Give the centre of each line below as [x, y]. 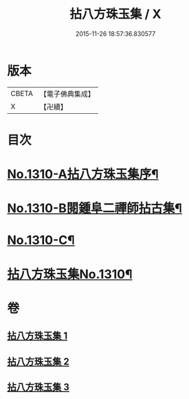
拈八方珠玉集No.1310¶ [70, 274]
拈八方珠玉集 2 [38, 361]
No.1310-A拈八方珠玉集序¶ [83, 174]
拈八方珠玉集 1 [37, 336]
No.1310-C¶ [41, 241]
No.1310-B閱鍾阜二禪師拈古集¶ [94, 208]
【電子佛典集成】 [67, 94]
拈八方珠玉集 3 [38, 387]
